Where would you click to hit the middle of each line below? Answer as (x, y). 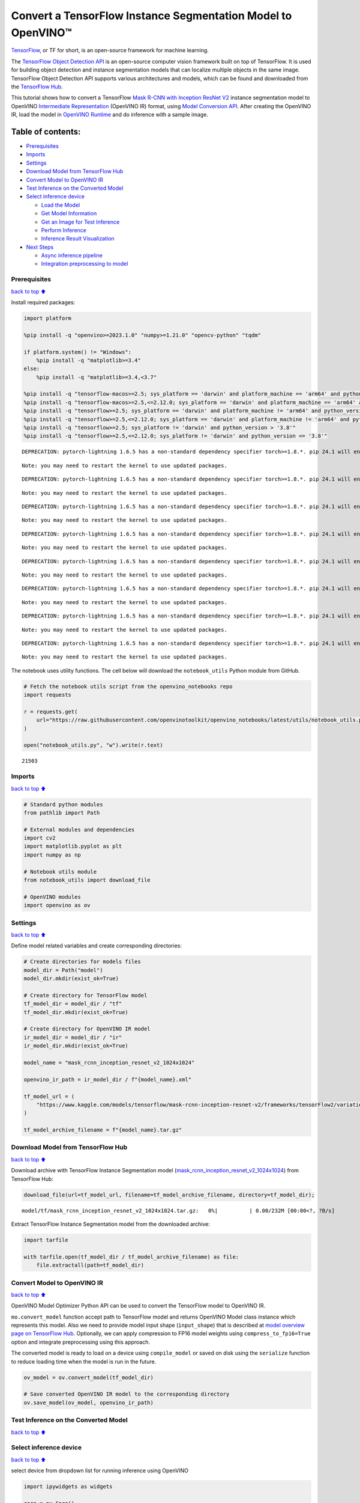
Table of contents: (46, 131)
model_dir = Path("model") (63, 970)
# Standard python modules (63, 804)
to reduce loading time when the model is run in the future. (84, 1361)
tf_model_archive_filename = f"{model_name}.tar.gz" (103, 1130)
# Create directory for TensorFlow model (85, 995)
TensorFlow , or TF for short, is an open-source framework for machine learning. (110, 51)
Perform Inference (64, 230)
